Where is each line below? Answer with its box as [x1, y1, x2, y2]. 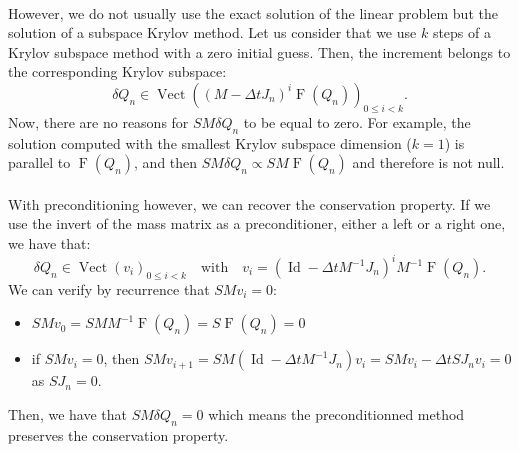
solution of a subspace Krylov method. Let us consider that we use [8, 22, 417, 43]
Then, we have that [8, 404, 127, 425]
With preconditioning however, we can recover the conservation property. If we [8, 193, 491, 214]
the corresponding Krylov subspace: [8, 61, 227, 82]
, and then [134, 152, 198, 173]
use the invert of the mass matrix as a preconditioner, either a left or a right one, [8, 213, 506, 234]
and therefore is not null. [352, 152, 505, 173]
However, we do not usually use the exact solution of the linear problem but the [8, 2, 498, 23]
